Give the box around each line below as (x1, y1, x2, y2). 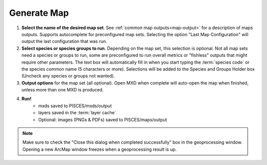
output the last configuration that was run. (21, 39, 107, 44)
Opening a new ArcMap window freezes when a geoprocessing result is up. (22, 146, 177, 152)
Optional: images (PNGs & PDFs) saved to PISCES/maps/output (38, 117, 168, 123)
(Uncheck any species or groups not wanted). (21, 73, 115, 79)
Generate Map (9, 7, 69, 18)
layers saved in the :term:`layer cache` (38, 110, 116, 116)
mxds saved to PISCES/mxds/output (38, 103, 112, 109)
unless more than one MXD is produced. (21, 87, 104, 93)
